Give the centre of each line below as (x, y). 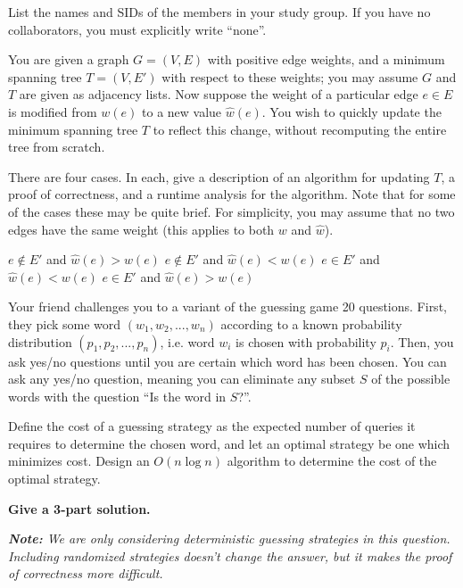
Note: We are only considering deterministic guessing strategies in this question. (229, 538)
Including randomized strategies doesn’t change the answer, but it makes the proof (230, 555)
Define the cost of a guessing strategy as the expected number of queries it (212, 426)
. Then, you (422, 341)
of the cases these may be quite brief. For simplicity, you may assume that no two (231, 211)
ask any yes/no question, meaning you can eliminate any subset (182, 379)
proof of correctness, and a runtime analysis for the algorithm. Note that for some (232, 194)
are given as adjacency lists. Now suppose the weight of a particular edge (219, 94)
